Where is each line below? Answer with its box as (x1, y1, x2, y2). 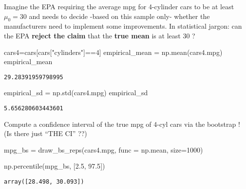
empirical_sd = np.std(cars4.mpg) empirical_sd (4, 87, 148, 98)
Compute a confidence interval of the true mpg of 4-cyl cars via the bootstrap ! (4, 119, 240, 129)
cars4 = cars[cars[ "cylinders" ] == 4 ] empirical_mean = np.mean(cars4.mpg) (4, 47, 223, 57)
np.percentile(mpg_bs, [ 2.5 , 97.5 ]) (4, 161, 105, 171)
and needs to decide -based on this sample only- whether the (29, 11, 210, 21)
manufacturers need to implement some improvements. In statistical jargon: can (4, 21, 242, 31)
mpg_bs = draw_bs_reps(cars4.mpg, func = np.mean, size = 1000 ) (4, 144, 203, 155)
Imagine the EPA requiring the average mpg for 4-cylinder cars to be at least (4, 1, 234, 11)
